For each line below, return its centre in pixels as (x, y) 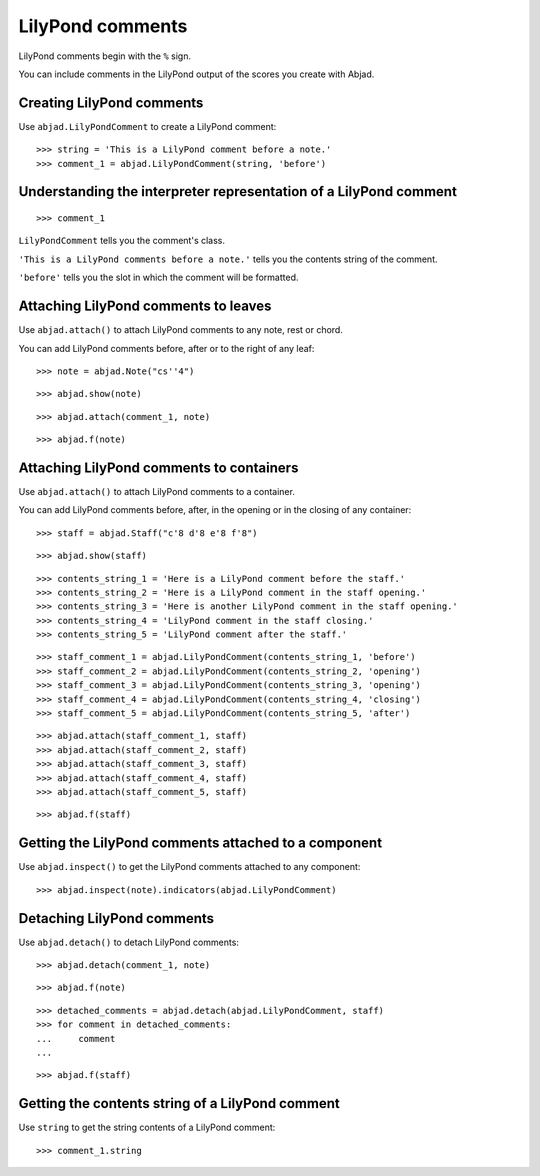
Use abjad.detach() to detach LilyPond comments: (129, 942)
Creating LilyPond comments (111, 102)
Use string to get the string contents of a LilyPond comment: (147, 1127)
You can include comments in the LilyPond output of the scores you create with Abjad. (196, 74)
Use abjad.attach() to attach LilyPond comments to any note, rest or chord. (181, 330)
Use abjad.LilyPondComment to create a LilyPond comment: (147, 126)
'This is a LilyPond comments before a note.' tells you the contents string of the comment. (228, 259)
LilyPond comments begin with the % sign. (105, 56)
